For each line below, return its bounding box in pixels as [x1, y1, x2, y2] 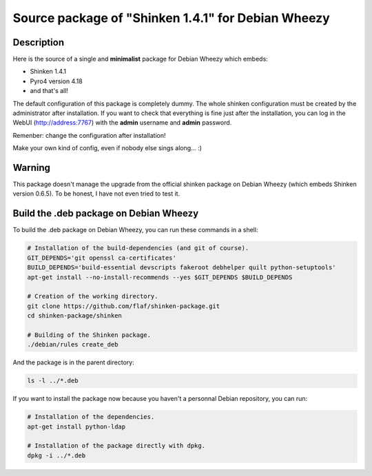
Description [12, 37, 65, 48]
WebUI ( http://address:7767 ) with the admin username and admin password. [12, 118, 232, 127]
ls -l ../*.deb [27, 377, 79, 385]
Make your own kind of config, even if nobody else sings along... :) [12, 144, 203, 152]
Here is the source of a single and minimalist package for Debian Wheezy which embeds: [12, 55, 268, 63]
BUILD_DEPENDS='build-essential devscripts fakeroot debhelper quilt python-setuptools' [27, 264, 337, 271]
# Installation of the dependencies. [27, 413, 155, 421]
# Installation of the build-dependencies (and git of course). [27, 245, 249, 252]
